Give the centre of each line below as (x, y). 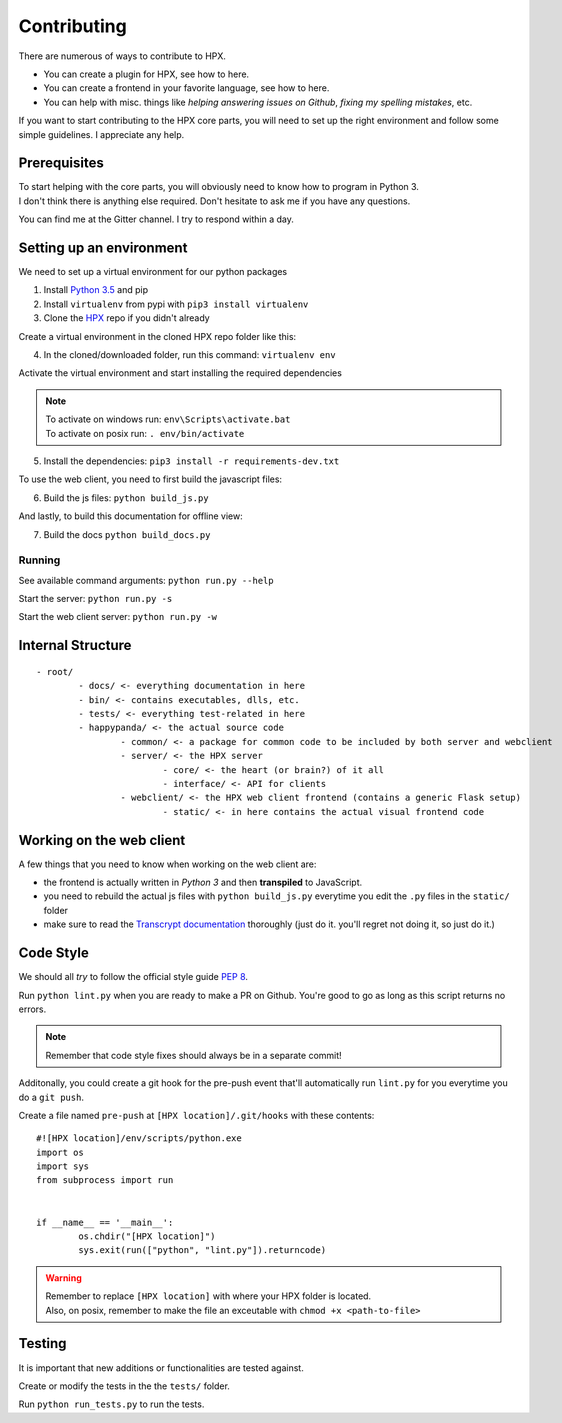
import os (60, 1152)
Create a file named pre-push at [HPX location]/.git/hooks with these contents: (196, 1115)
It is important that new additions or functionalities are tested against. (161, 1367)
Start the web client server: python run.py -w (117, 617)
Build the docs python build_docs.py (127, 534)
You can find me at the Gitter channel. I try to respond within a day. (156, 219)
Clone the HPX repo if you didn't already (126, 318)
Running (39, 560)
